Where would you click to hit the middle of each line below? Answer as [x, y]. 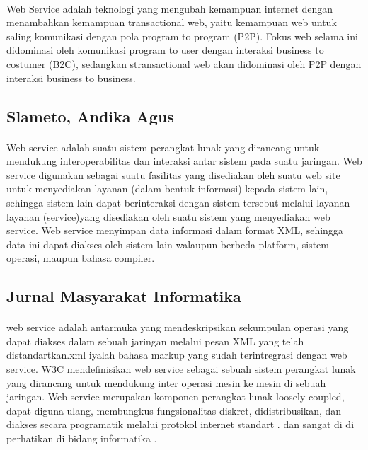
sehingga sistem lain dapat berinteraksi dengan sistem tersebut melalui [160, 202]
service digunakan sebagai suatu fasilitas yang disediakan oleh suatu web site [173, 174]
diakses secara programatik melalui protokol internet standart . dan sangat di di [180, 424]
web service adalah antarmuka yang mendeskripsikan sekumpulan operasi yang [178, 327]
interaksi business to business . [71, 77]
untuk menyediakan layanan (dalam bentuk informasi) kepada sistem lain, [167, 189]
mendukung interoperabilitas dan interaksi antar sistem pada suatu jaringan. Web [184, 161]
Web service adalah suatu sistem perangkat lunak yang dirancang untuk [163, 147]
